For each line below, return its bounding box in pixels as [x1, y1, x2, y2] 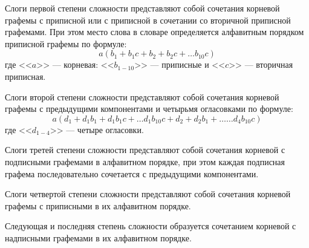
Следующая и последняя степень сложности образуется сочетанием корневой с [5, 220, 296, 232]
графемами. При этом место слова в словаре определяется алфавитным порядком [5, 25, 304, 38]
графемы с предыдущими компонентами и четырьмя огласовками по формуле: [5, 102, 293, 115]
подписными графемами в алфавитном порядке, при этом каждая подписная [5, 155, 285, 168]
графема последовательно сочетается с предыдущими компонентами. [5, 167, 259, 180]
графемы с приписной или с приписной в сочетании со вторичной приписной [5, 13, 291, 26]
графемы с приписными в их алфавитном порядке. [5, 199, 191, 212]
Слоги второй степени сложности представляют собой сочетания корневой [5, 90, 279, 103]
